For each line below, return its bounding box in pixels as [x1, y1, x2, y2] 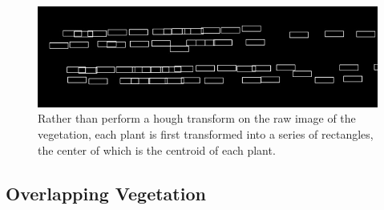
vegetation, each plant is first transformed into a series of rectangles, [38, 126, 374, 143]
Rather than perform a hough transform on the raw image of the [38, 110, 356, 127]
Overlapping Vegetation [6, 180, 206, 205]
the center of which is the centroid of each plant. [38, 141, 276, 158]
